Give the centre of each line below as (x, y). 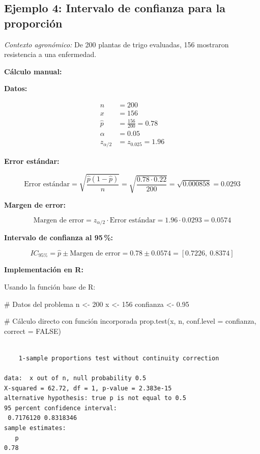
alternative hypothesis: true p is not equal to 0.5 (95, 398)
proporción (33, 23)
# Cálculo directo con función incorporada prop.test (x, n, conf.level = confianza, (130, 321)
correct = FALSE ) (33, 331)
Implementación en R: (44, 269)
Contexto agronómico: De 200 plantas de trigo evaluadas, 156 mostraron (117, 44)
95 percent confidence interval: (61, 408)
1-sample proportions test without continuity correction (119, 358)
